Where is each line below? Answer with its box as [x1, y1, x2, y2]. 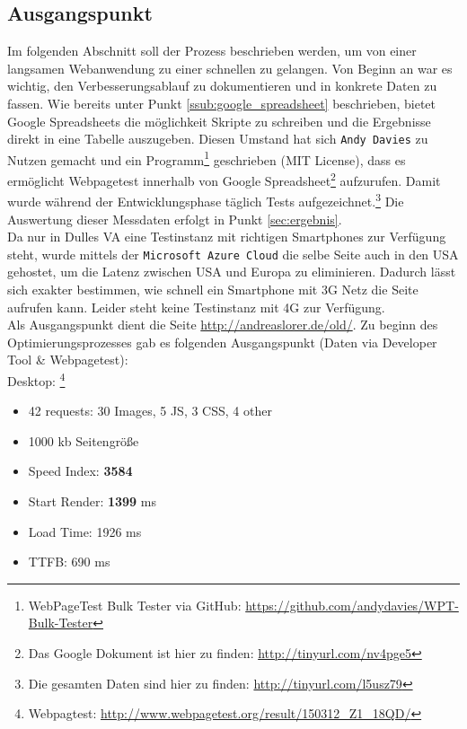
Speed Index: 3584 [28, 461, 133, 480]
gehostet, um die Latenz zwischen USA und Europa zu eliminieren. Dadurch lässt [7, 262, 456, 281]
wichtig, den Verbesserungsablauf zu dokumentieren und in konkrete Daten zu [7, 76, 437, 95]
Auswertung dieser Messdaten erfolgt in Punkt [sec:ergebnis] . [7, 209, 342, 228]
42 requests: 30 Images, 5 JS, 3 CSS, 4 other [28, 401, 272, 420]
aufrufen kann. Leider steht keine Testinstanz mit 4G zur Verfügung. [7, 297, 385, 316]
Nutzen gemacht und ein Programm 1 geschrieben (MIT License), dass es [7, 147, 406, 169]
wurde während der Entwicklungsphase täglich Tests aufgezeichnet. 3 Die [7, 189, 404, 210]
